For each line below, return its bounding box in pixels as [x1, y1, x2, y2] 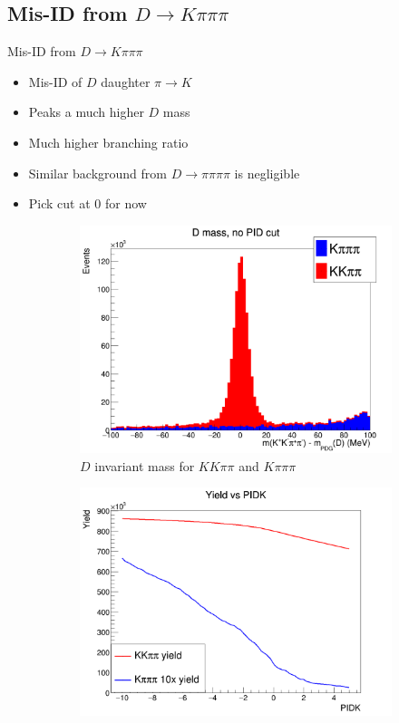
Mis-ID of [28, 72, 83, 91]
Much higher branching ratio [28, 132, 189, 151]
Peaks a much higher [28, 102, 144, 121]
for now [104, 194, 147, 213]
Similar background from [28, 163, 168, 182]
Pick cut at [28, 194, 91, 213]
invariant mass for [94, 456, 195, 475]
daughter [101, 72, 151, 91]
